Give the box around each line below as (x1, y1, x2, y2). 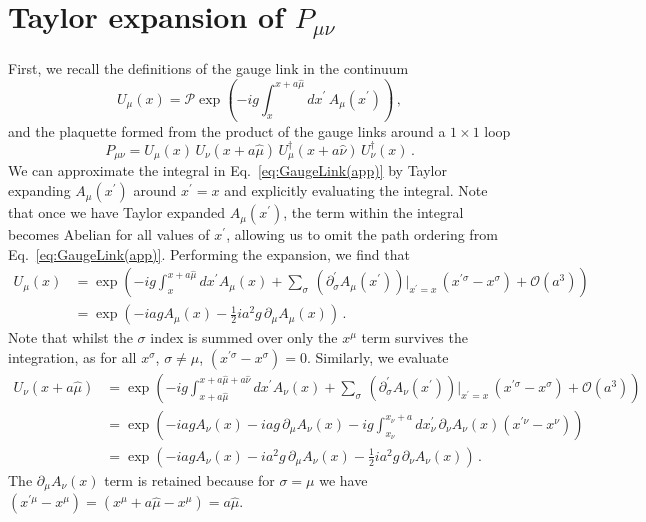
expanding (8, 180, 71, 201)
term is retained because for (104, 469, 275, 490)
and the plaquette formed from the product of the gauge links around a (8, 120, 446, 141)
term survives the (361, 327, 468, 348)
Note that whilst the (8, 327, 133, 348)
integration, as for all (8, 346, 137, 367)
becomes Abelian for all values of (8, 224, 210, 245)
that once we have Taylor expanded (8, 202, 226, 223)
